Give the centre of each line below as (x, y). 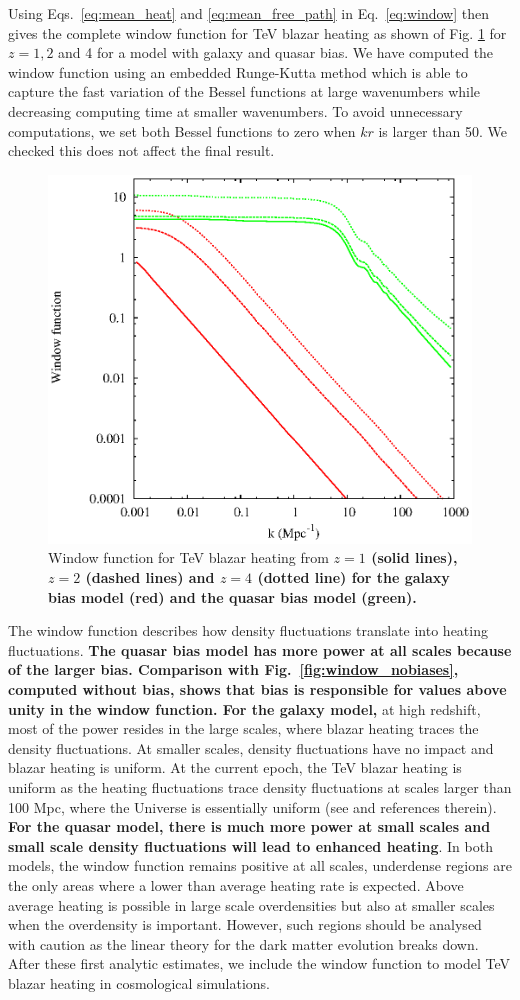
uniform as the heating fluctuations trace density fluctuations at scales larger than (260, 786)
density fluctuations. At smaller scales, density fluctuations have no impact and (251, 747)
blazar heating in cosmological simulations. (139, 982)
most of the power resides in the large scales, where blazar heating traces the (243, 728)
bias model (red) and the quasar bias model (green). (232, 596)
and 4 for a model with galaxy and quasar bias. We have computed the (276, 52)
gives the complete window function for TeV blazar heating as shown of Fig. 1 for (257, 32)
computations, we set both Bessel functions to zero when (182, 130)
